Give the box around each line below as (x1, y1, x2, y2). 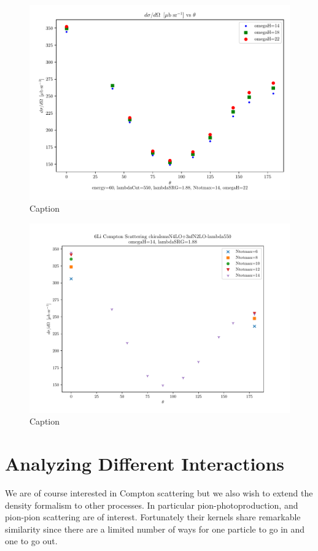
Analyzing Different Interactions (5, 451, 285, 476)
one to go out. (5, 534, 58, 547)
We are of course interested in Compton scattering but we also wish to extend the (5, 486, 313, 499)
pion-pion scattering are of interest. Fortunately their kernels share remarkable (5, 511, 301, 523)
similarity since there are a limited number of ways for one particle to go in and (5, 522, 305, 535)
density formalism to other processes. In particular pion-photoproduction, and (5, 498, 298, 511)
